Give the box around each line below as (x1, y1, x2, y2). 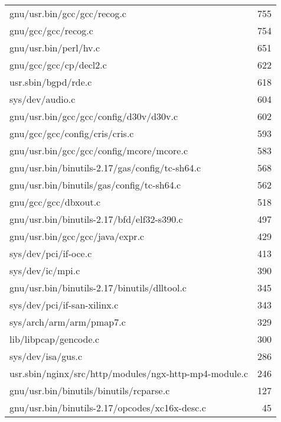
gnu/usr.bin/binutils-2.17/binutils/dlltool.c (9, 281, 187, 294)
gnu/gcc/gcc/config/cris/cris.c (9, 126, 134, 140)
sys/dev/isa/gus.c (9, 349, 83, 363)
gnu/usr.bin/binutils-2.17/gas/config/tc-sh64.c (9, 161, 201, 174)
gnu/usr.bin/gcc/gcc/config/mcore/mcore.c (9, 144, 188, 157)
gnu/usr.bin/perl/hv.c (9, 41, 100, 54)
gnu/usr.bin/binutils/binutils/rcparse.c (9, 384, 170, 397)
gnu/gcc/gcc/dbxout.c (9, 195, 101, 209)
